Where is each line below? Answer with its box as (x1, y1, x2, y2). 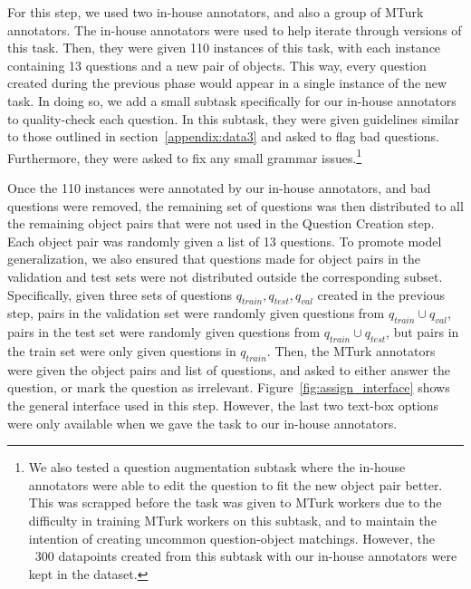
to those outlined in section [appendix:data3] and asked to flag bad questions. (7, 127, 439, 146)
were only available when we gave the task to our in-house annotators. (7, 413, 398, 432)
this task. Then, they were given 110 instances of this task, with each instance (7, 38, 441, 57)
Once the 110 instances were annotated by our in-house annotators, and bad (7, 179, 431, 197)
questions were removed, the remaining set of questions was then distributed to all (7, 196, 464, 215)
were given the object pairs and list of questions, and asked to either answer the (7, 360, 451, 379)
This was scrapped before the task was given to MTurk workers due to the (28, 493, 442, 512)
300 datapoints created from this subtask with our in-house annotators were (34, 546, 457, 565)
